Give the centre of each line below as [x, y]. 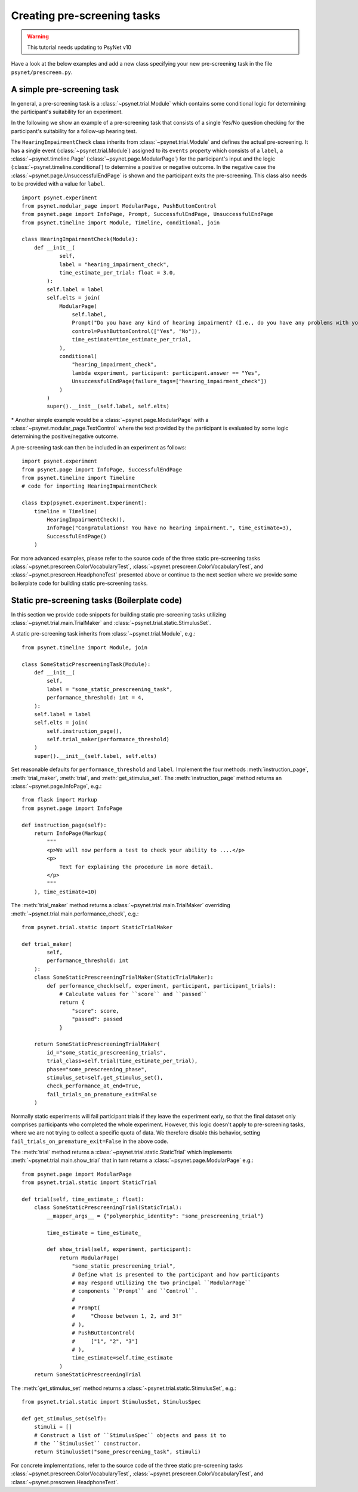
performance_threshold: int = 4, [95, 698]
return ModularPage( [89, 1257]
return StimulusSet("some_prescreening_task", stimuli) [117, 1452]
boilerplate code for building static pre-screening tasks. [79, 583]
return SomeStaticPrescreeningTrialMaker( [97, 1044]
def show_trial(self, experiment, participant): [119, 1249]
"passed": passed [97, 1019]
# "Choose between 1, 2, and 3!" [127, 1316]
